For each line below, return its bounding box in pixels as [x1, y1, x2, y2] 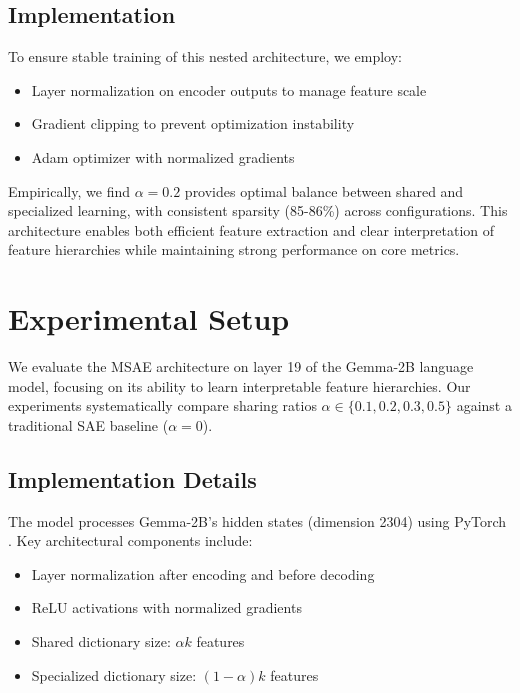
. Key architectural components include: [8, 530, 253, 551]
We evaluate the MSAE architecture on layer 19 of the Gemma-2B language [8, 356, 474, 377]
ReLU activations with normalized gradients [31, 597, 302, 618]
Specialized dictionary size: [31, 664, 197, 685]
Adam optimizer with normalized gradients [31, 146, 295, 167]
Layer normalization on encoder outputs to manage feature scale [31, 79, 427, 100]
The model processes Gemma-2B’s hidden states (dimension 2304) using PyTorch [8, 510, 507, 531]
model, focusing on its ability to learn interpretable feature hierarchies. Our [8, 375, 471, 396]
